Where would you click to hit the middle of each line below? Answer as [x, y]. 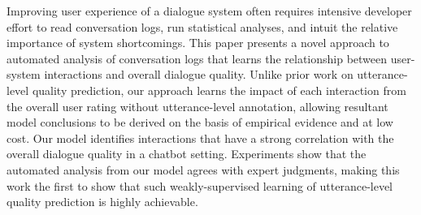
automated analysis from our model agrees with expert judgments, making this [203, 169]
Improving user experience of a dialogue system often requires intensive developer [209, 11]
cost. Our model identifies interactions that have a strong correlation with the [200, 138]
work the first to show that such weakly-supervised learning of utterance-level [200, 185]
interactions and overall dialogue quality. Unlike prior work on [199, 74]
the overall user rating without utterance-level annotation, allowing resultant [197, 106]
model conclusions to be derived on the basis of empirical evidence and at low [200, 122]
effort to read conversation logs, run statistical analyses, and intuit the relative [202, 26]
